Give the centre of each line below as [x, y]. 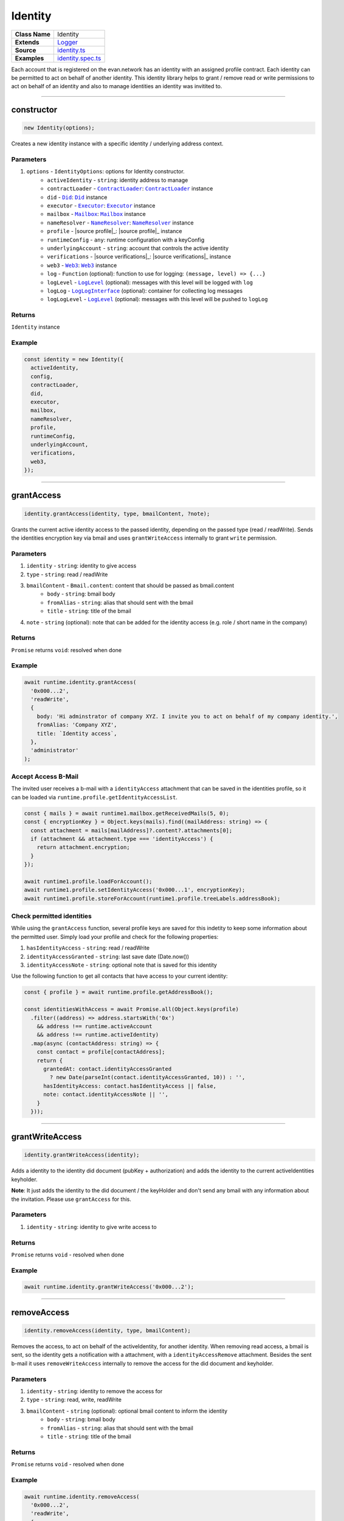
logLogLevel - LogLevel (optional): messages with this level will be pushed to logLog [157, 299]
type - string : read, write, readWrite [74, 1400]
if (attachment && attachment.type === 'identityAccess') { [122, 839]
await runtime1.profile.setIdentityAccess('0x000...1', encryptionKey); [135, 890]
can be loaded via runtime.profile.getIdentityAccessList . [94, 797]
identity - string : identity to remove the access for [95, 1391]
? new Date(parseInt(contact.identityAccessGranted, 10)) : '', [147, 1077]
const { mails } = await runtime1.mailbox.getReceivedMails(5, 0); [127, 813]
